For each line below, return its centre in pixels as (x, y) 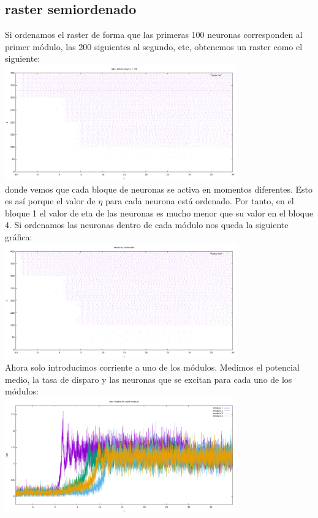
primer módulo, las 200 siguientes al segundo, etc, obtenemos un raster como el (154, 46)
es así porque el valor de (50, 201)
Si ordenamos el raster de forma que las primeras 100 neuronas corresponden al (154, 35)
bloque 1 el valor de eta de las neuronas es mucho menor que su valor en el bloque (159, 213)
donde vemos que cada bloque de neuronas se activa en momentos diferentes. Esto (159, 189)
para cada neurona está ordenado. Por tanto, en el (199, 201)
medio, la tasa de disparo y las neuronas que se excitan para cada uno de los (149, 379)
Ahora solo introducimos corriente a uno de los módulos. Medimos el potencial (152, 367)
